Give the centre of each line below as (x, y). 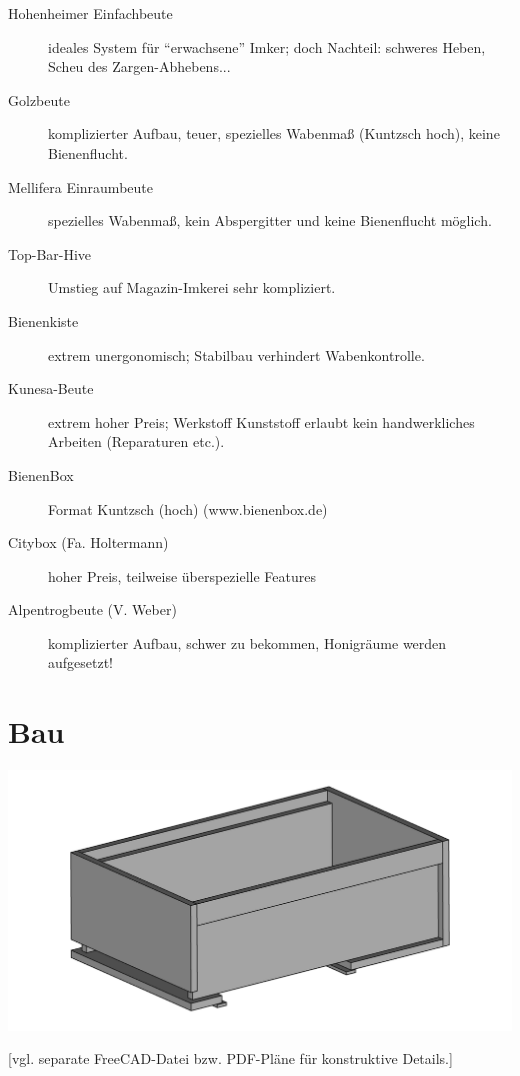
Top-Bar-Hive (50, 253)
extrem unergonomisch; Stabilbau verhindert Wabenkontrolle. (236, 354)
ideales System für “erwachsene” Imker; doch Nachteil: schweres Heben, (267, 46)
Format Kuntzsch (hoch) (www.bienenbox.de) (188, 508)
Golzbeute (39, 99)
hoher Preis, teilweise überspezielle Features (182, 575)
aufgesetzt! (81, 662)
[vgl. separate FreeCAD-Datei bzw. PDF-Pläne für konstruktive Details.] (230, 1058)
